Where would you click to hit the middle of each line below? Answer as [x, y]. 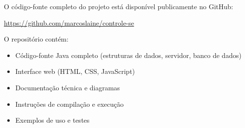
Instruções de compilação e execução [69, 104]
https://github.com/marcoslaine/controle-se [69, 22]
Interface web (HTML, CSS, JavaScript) [75, 71]
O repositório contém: [36, 39]
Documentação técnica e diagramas [68, 87]
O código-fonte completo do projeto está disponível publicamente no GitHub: [119, 6]
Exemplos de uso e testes [52, 120]
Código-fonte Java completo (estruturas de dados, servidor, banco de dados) [128, 55]
